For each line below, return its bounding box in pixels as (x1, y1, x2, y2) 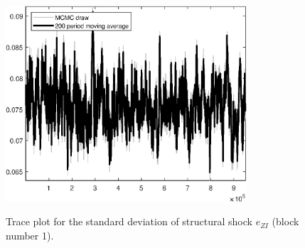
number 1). (6, 227, 54, 242)
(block (272, 214, 299, 229)
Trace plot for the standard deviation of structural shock (6, 214, 252, 229)
